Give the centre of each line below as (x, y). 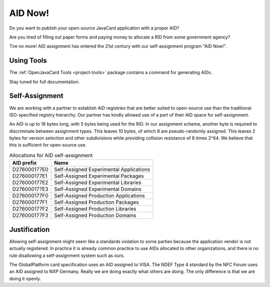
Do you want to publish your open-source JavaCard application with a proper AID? (94, 28)
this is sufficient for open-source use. (48, 145)
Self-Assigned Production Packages (96, 202)
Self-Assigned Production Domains (95, 215)
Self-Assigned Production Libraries (95, 209)
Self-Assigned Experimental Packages (99, 176)
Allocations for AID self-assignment (51, 155)
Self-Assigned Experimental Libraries (98, 182)
